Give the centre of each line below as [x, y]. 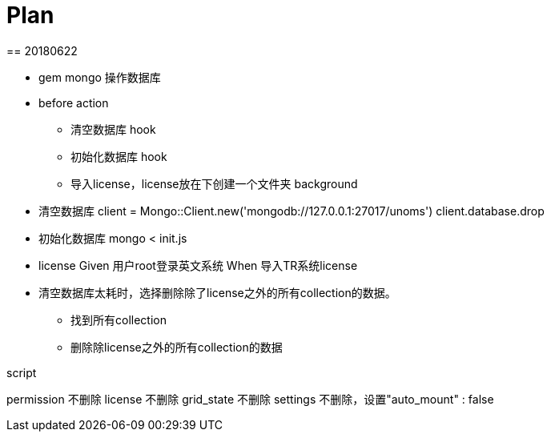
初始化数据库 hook [119, 156]
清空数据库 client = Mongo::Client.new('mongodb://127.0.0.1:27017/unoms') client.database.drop [292, 211]
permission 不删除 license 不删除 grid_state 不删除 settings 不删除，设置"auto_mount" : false [250, 399]
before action [74, 102]
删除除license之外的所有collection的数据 [177, 347]
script [22, 372]
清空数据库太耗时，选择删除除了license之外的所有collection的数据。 [217, 292]
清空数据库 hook [113, 129]
